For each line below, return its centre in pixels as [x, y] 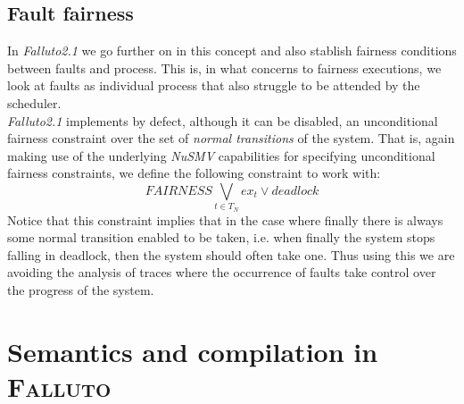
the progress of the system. [81, 290]
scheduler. [34, 102]
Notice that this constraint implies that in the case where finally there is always [225, 219]
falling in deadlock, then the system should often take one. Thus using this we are [231, 254]
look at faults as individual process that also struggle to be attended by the [214, 85]
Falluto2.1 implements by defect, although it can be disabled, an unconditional [223, 120]
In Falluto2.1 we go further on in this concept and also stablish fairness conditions [232, 50]
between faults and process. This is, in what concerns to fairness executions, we [224, 67]
